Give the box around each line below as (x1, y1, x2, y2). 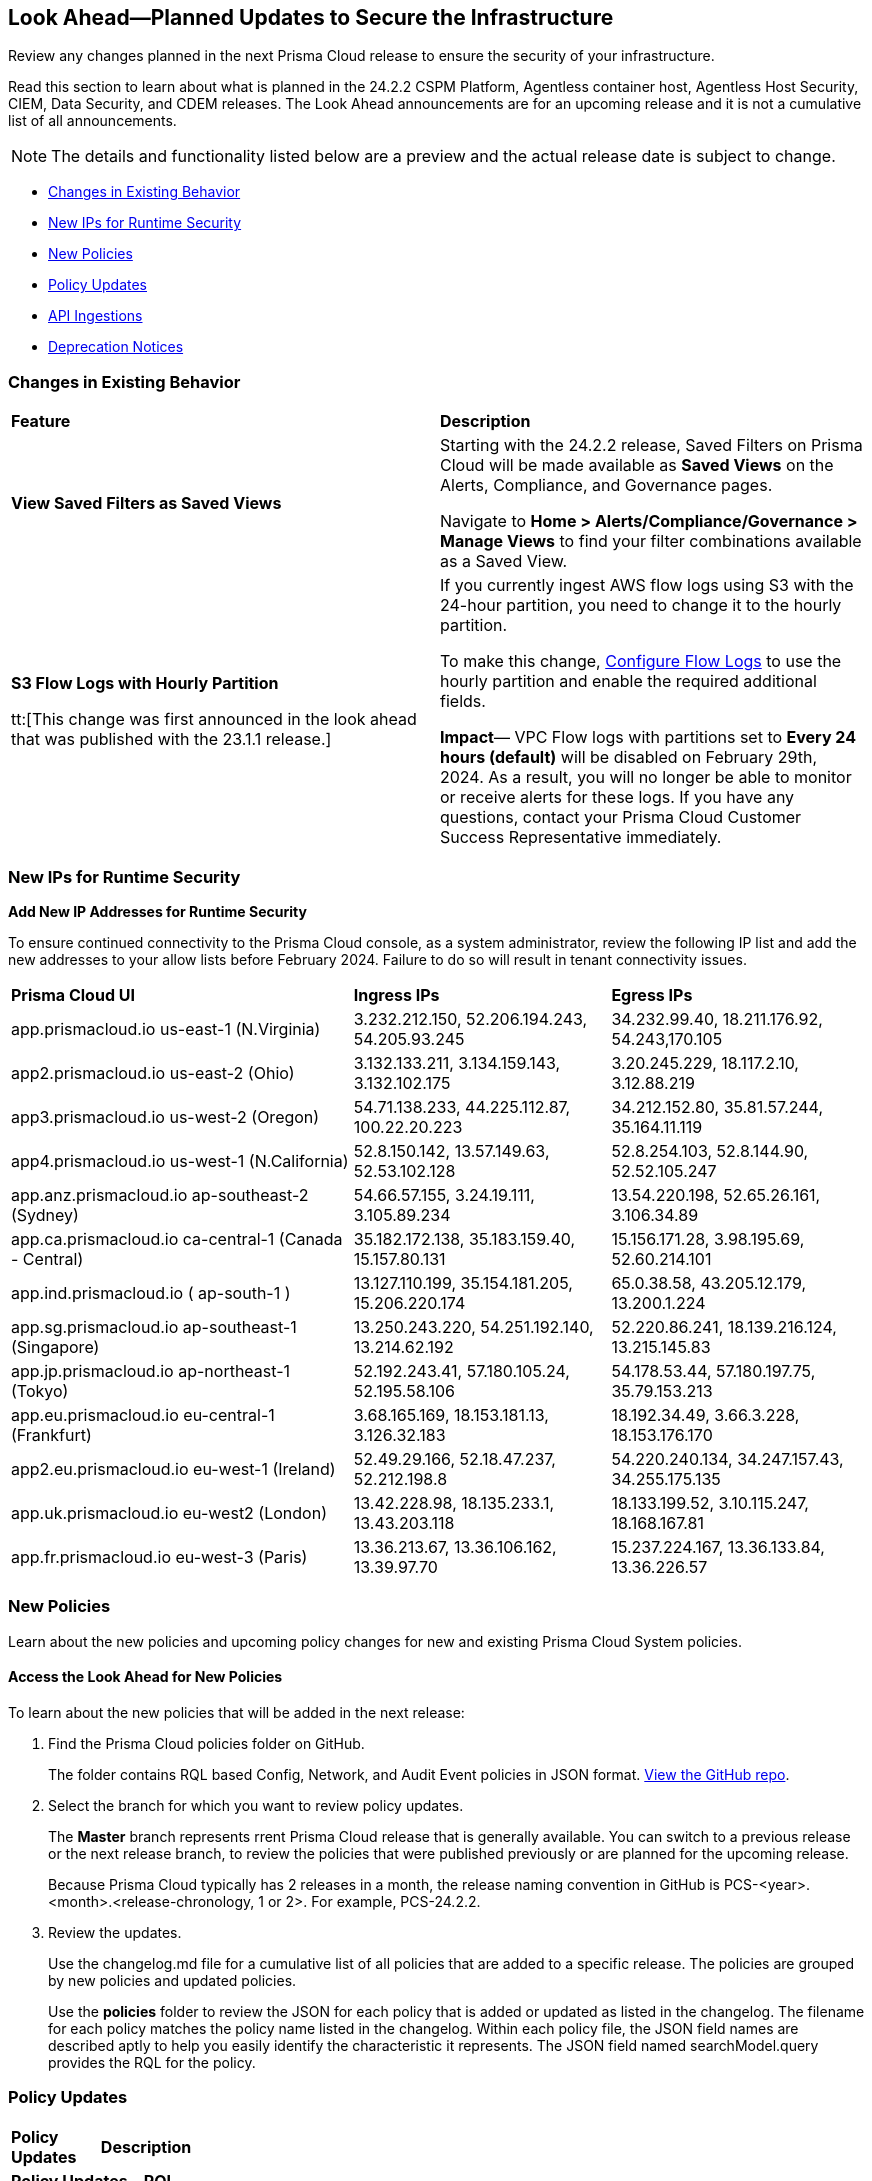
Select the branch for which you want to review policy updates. (48, 1796, 464, 1814)
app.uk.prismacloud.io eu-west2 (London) (11, 1502, 327, 1523)
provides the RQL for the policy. (48, 2053, 256, 2071)
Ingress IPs (353, 984, 440, 1005)
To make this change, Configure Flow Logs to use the (440, 651, 842, 672)
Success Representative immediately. (440, 827, 722, 848)
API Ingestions (48, 307, 143, 325)
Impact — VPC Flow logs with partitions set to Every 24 (440, 727, 856, 748)
